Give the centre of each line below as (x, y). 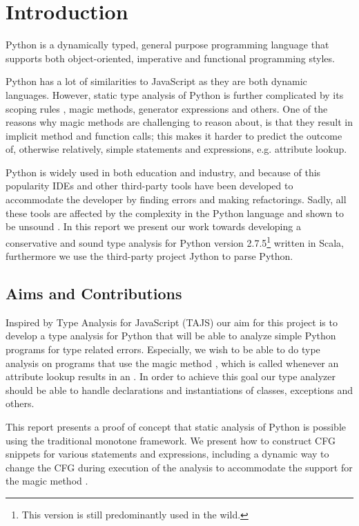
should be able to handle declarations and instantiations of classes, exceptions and (179, 389)
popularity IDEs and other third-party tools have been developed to (149, 186)
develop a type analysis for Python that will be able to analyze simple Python (171, 336)
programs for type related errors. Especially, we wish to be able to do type (163, 349)
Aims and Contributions (94, 293)
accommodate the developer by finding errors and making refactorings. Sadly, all (176, 199)
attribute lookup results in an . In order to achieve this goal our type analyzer (171, 376)
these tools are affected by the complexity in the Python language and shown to (175, 213)
